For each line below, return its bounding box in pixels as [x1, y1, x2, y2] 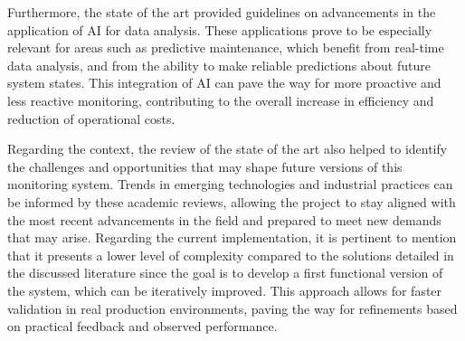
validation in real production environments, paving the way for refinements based [7, 298, 458, 317]
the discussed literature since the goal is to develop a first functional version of [7, 263, 443, 282]
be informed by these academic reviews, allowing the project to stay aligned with [7, 192, 456, 211]
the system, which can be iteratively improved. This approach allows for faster [7, 280, 442, 299]
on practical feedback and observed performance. [7, 317, 278, 336]
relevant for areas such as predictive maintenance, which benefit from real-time [7, 38, 444, 57]
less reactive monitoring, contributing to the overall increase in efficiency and [7, 90, 434, 109]
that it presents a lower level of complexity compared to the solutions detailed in [7, 245, 454, 264]
